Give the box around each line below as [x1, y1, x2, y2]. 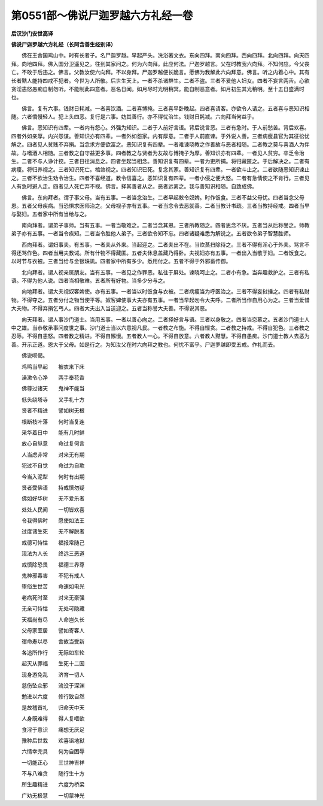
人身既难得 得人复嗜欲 [21, 715, 85, 722]
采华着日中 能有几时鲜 [21, 429, 85, 436]
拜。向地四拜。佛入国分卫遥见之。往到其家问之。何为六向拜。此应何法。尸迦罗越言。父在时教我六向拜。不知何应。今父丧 [11, 60, 310, 67]
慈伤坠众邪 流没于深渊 [21, 681, 85, 689]
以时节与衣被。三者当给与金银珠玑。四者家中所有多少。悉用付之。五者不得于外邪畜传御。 [11, 257, 231, 265]
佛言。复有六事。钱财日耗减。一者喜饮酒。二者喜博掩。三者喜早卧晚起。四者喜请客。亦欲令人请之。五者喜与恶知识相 [21, 105, 310, 112]
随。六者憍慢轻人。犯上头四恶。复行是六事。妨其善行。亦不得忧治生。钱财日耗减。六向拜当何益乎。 [11, 113, 257, 120]
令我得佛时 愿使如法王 [21, 517, 85, 524]
